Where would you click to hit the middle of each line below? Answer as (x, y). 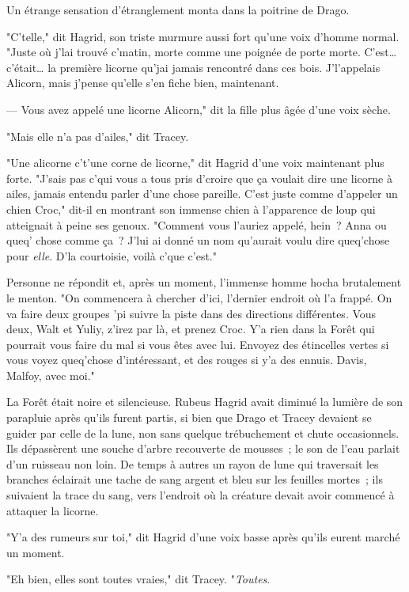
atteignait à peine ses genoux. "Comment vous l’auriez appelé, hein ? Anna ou (197, 224)
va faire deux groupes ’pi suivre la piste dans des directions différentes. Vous (191, 313)
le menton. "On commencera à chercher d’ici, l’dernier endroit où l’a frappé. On (199, 297)
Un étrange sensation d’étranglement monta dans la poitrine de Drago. (178, 9)
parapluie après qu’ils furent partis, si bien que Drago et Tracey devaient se (189, 417)
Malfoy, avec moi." (51, 375)
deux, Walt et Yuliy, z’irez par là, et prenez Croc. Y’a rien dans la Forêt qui (191, 329)
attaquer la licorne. (53, 510)
